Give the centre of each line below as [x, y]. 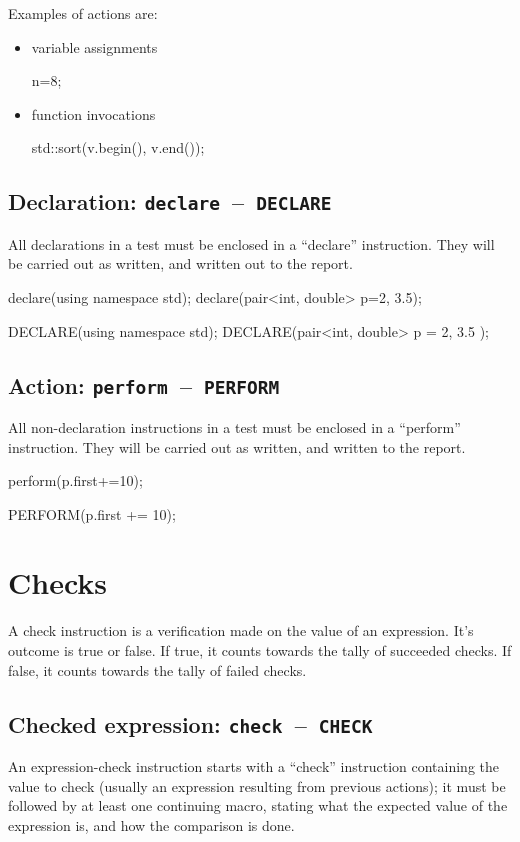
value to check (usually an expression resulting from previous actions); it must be [257, 785]
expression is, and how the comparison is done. [151, 824]
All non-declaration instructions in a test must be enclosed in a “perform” [234, 426]
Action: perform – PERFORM [144, 384]
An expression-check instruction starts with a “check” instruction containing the [253, 765]
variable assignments [94, 46]
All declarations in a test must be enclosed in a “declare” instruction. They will [251, 243]
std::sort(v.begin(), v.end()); [118, 147]
